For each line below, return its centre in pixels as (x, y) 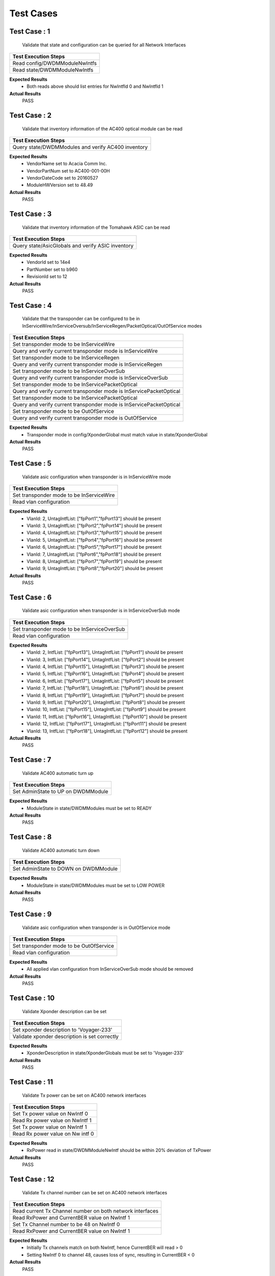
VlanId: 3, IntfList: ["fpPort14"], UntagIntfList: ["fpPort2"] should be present (105, 659)
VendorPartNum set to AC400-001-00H (68, 170)
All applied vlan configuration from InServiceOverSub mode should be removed (110, 969)
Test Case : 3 (31, 214)
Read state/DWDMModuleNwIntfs (53, 70)
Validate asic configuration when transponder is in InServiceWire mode (97, 477)
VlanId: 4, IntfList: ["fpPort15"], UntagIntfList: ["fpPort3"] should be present (105, 667)
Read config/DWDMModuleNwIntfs (54, 63)
